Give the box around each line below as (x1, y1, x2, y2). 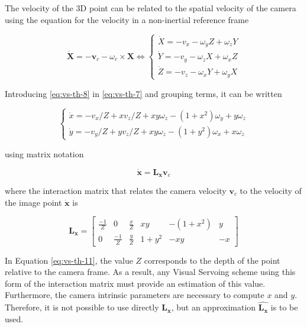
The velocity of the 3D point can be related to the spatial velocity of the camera (5, 2, 296, 14)
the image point (5, 196, 62, 208)
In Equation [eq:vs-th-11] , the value (5, 254, 133, 266)
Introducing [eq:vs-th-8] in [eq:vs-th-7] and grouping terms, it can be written (5, 87, 282, 99)
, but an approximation (171, 301, 256, 313)
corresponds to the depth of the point (144, 254, 280, 266)
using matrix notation (5, 147, 84, 160)
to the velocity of (240, 184, 302, 197)
